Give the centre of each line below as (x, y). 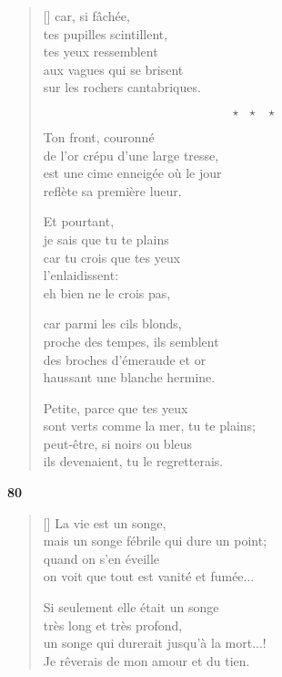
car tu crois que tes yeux (112, 257)
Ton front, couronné (99, 136)
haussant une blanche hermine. (129, 377)
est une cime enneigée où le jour (132, 173)
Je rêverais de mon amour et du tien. (146, 660)
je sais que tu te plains (106, 239)
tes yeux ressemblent (101, 52)
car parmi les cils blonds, (112, 323)
